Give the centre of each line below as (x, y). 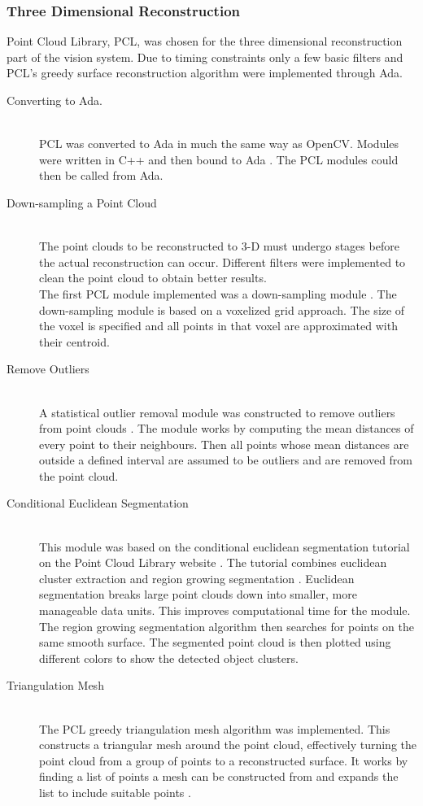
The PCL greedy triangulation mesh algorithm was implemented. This (215, 728)
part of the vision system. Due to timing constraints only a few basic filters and (205, 57)
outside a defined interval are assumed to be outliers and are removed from (226, 460)
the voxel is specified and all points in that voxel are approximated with (218, 326)
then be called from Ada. (101, 175)
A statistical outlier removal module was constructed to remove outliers (217, 412)
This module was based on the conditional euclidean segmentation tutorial (225, 546)
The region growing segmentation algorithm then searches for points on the (227, 626)
